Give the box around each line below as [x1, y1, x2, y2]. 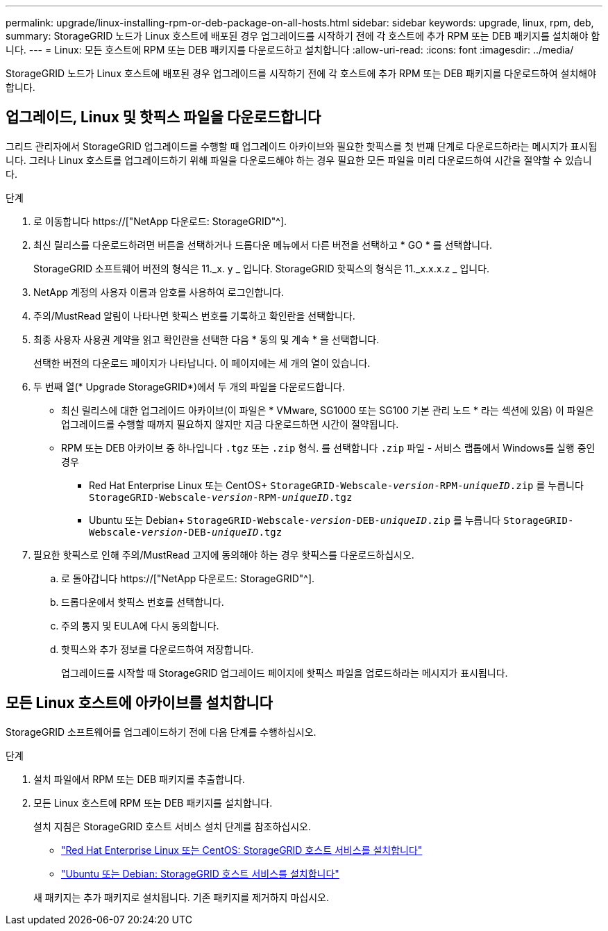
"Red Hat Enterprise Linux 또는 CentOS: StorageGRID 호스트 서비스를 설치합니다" [61, 843, 423, 856]
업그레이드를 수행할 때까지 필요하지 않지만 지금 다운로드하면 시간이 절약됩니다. [61, 418, 399, 430]
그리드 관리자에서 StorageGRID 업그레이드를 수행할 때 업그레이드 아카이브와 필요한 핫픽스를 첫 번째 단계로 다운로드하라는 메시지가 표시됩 [6, 140, 598, 152]
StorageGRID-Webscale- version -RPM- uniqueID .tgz [89, 491, 353, 503]
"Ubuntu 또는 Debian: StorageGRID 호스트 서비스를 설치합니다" [61, 867, 339, 880]
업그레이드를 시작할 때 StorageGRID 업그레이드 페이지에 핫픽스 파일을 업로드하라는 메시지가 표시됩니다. [61, 666, 508, 679]
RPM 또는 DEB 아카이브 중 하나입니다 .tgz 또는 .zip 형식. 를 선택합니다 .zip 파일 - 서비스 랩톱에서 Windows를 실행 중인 [61, 441, 596, 454]
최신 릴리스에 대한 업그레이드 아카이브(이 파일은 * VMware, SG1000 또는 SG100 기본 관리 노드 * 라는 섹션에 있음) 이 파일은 [61, 404, 594, 416]
